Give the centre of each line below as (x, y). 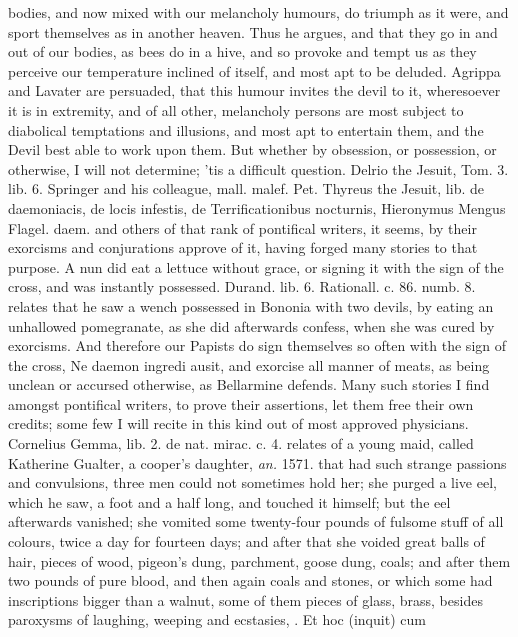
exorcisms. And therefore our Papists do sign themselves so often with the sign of (257, 345)
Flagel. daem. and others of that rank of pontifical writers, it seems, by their (242, 227)
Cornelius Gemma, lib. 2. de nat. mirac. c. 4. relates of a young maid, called (241, 443)
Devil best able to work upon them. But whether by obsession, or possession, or (252, 149)
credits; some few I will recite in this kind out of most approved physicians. (238, 423)
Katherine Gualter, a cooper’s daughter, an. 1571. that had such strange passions (257, 462)
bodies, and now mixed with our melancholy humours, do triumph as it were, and (258, 12)
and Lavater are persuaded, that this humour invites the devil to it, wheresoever (254, 90)
